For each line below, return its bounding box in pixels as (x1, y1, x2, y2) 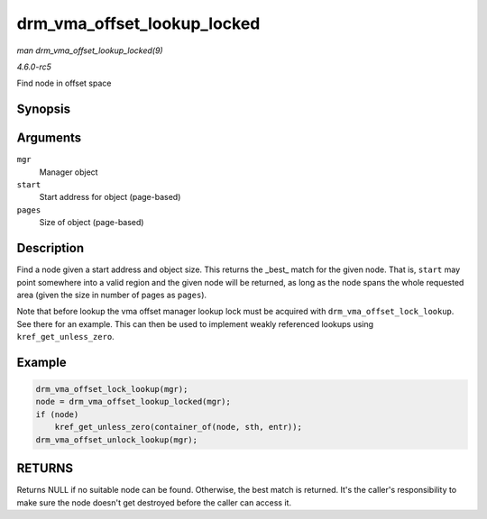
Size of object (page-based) (39, 217, 144, 228)
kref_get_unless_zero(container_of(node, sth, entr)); (54, 422, 302, 432)
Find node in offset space (16, 77, 112, 89)
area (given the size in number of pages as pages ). (16, 289, 207, 300)
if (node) (35, 409, 79, 419)
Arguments (16, 131, 82, 146)
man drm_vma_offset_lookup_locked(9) (16, 45, 163, 56)
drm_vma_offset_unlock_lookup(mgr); (35, 434, 198, 445)
